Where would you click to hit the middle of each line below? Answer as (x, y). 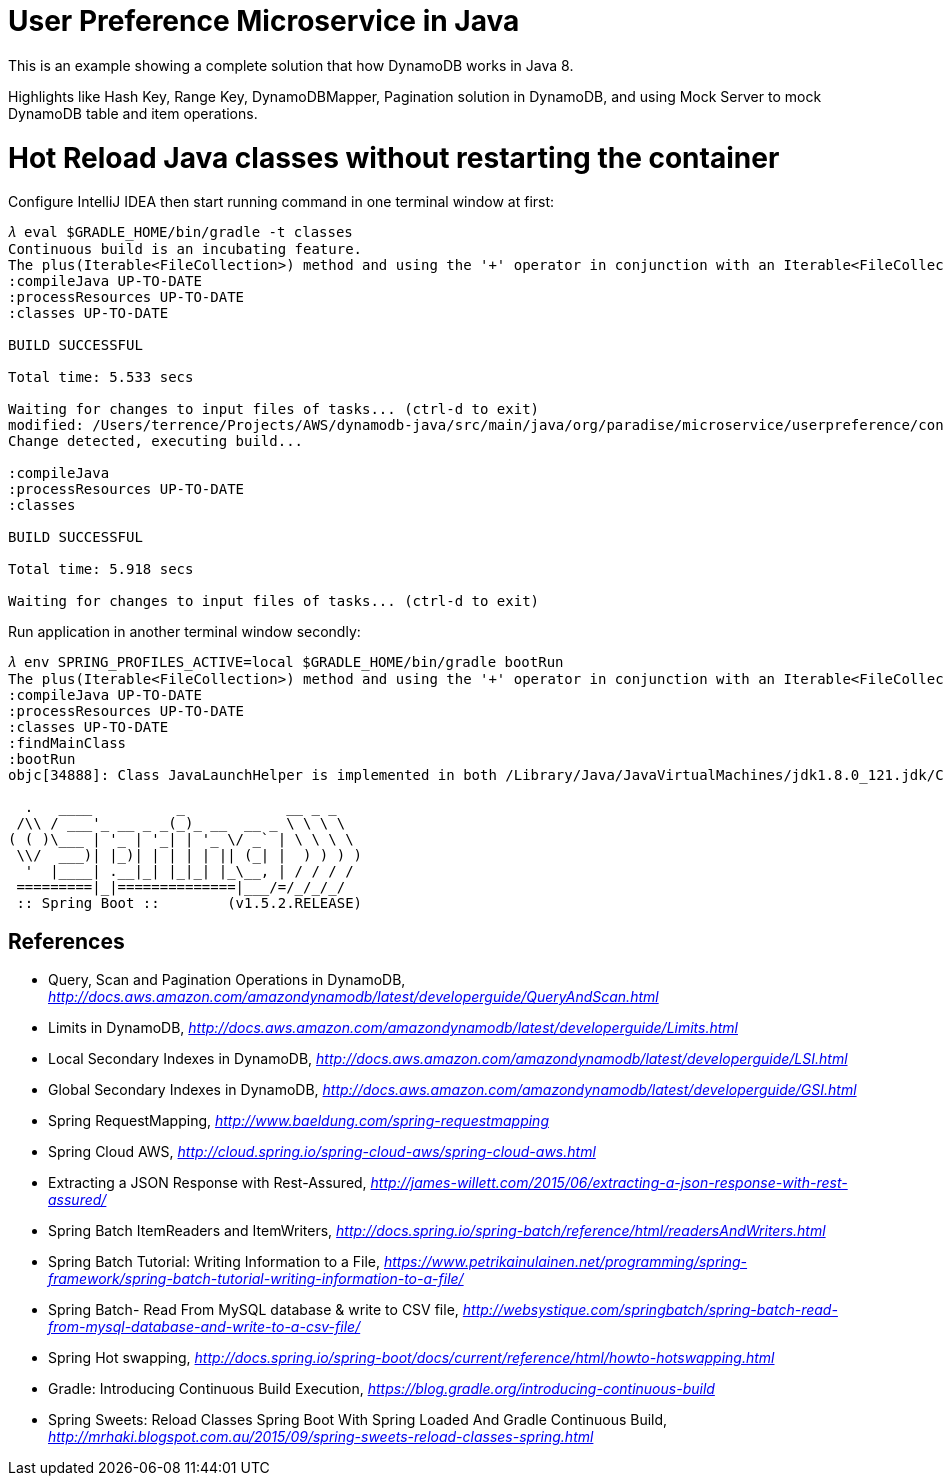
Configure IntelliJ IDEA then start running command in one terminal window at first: (281, 202)
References (66, 941)
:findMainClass (67, 743)
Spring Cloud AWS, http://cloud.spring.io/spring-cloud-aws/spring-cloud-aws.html (322, 1152)
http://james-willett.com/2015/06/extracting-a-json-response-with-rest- (609, 1183)
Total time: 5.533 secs (101, 377)
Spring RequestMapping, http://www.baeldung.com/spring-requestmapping (298, 1121)
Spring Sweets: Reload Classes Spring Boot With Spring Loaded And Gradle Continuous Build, (358, 1420)
